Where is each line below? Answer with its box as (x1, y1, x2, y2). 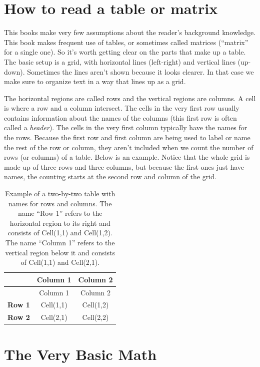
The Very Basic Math (4, 343, 157, 364)
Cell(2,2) (82, 312, 109, 322)
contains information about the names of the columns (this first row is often (4, 112, 237, 123)
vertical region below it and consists (5, 247, 115, 257)
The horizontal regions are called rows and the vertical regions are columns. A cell (4, 93, 256, 103)
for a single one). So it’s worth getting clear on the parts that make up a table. (4, 47, 246, 57)
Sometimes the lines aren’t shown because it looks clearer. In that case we (27, 66, 254, 77)
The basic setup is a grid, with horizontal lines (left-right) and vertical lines (4, 56, 235, 67)
